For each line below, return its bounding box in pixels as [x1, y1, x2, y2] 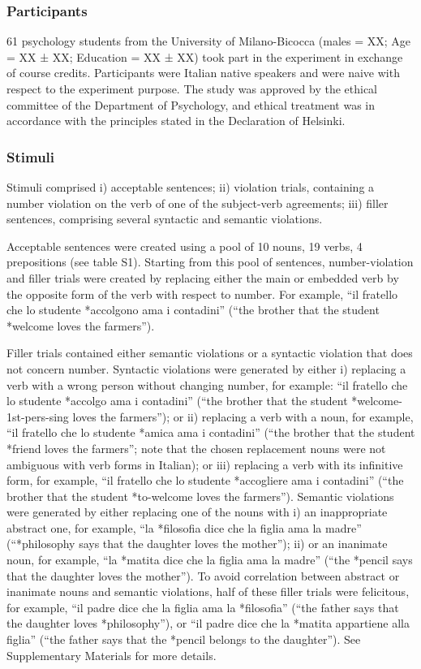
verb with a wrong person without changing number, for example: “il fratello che [6, 376, 408, 393]
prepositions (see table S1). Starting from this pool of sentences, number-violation [6, 253, 414, 270]
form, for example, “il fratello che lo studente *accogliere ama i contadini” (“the [6, 472, 404, 489]
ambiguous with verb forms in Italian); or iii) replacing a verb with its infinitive [6, 455, 403, 473]
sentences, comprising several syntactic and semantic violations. [6, 210, 323, 227]
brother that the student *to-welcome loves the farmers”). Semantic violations [6, 487, 394, 504]
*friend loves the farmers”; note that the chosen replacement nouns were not [6, 439, 386, 456]
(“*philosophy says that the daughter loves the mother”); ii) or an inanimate [6, 535, 388, 552]
